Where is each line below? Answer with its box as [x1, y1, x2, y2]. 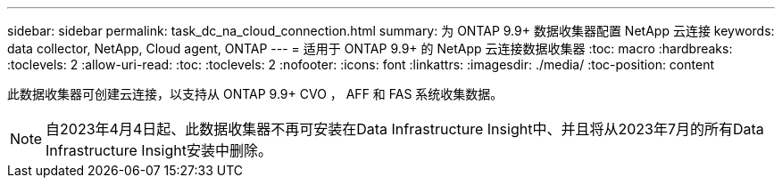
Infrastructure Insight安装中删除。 [46, 141, 272, 159]
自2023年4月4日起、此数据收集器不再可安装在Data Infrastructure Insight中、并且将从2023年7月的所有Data [46, 120, 764, 138]
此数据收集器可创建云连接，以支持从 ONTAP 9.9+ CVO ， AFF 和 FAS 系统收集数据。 [7, 86, 503, 101]
